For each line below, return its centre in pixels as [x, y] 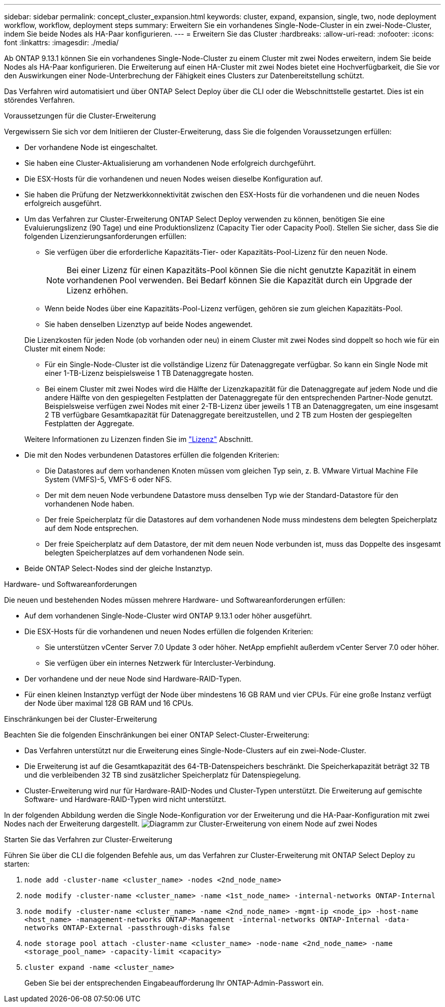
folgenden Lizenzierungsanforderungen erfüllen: [106, 236]
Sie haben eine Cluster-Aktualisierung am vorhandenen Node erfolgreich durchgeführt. [170, 163]
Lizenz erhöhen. [98, 290]
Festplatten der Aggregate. [90, 423]
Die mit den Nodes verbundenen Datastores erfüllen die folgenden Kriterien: [152, 455]
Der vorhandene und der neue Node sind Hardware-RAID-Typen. [133, 679]
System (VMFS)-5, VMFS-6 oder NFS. [108, 479]
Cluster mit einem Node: [65, 349]
